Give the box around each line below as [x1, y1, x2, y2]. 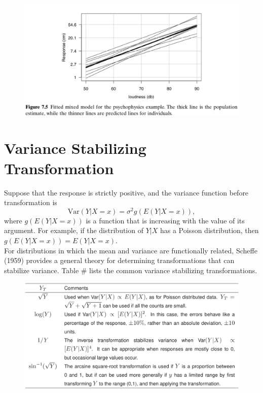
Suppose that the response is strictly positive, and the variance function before [4, 187, 249, 198]
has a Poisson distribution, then [160, 225, 259, 236]
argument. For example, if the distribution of [4, 225, 143, 236]
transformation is [4, 197, 57, 208]
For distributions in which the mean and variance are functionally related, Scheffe [4, 245, 257, 255]
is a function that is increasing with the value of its [86, 215, 245, 225]
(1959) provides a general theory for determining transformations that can [4, 255, 235, 266]
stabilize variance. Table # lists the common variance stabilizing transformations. [4, 265, 257, 275]
